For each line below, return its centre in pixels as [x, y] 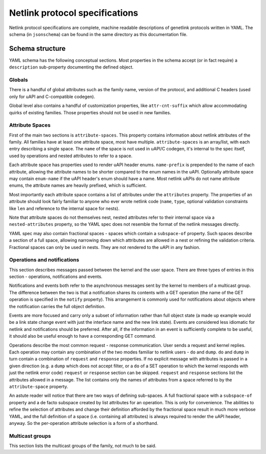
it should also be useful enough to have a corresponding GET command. [83, 336]
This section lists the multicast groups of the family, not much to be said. [83, 446]
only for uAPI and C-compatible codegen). [52, 97]
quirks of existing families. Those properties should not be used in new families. [90, 112]
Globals [18, 80]
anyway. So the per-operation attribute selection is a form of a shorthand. [84, 423]
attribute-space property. [39, 386]
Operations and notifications [44, 260]
